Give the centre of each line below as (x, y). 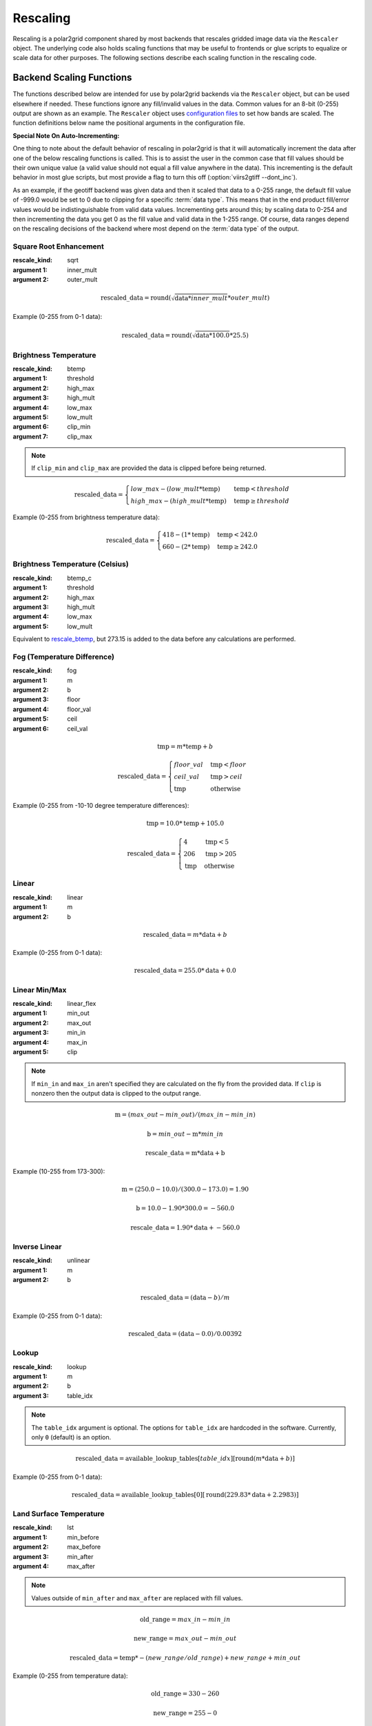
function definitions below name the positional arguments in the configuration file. (129, 123)
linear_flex (82, 1004)
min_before (83, 1537)
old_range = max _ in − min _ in (185, 1620)
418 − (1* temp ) (186, 534)
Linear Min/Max (40, 989)
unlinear (79, 1261)
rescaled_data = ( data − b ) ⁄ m (185, 1298)
